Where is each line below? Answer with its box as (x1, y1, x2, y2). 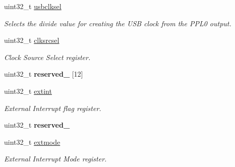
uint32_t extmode (4, 136, 61, 147)
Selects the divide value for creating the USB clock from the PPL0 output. (4, 18, 231, 28)
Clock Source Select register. (4, 51, 91, 62)
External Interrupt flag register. (4, 102, 101, 113)
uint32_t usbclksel (4, 1, 62, 11)
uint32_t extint (4, 85, 52, 96)
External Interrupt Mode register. (4, 153, 107, 164)
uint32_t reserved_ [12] (4, 69, 83, 79)
